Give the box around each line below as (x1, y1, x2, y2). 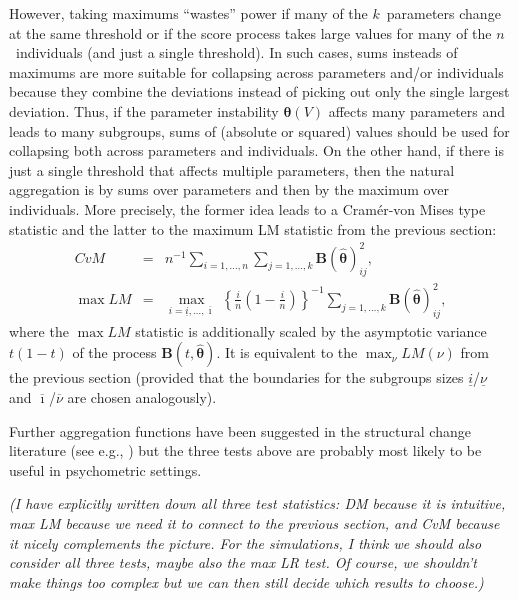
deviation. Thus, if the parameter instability (9, 100, 279, 121)
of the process (72, 342, 157, 363)
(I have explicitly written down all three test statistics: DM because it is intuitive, (9, 493, 506, 514)
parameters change (386, 3, 501, 23)
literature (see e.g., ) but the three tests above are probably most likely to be (9, 440, 482, 461)
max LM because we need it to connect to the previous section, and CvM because (9, 512, 500, 533)
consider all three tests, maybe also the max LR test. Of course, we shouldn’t (9, 552, 477, 573)
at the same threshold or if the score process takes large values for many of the (9, 22, 492, 43)
